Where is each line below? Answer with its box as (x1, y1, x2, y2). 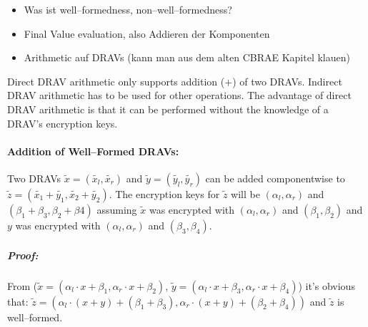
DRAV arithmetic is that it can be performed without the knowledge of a (7, 101, 329, 116)
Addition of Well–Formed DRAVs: (7, 143, 179, 158)
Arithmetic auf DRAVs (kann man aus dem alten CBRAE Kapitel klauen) (24, 50, 350, 65)
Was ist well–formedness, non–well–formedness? (24, 2, 232, 16)
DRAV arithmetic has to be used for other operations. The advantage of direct (7, 88, 352, 103)
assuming (96, 202, 137, 217)
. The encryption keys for (109, 186, 220, 201)
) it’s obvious (298, 278, 355, 293)
